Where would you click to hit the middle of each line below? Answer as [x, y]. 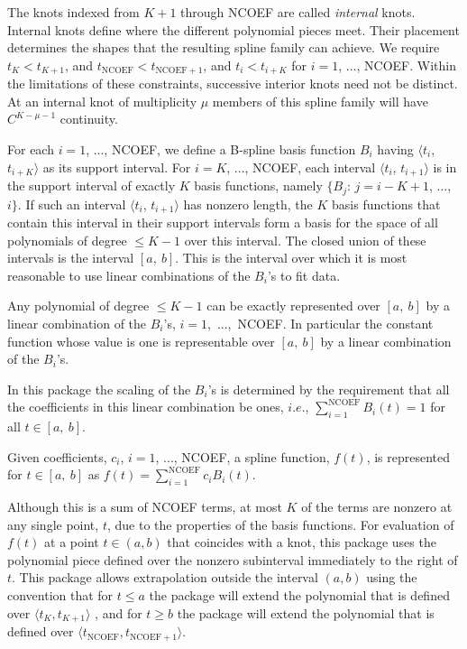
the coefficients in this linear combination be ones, [146, 407]
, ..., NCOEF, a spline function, [243, 456]
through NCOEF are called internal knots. [298, 12]
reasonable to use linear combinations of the [129, 275]
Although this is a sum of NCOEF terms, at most [145, 507]
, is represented [408, 456]
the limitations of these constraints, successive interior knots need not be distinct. [233, 83]
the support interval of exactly [92, 185]
